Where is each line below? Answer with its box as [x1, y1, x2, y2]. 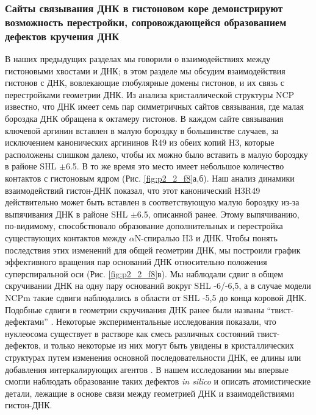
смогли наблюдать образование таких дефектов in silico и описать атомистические [5, 375, 311, 388]
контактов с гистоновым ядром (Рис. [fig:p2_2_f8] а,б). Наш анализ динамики [5, 172, 295, 184]
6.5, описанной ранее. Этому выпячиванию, [137, 207, 300, 220]
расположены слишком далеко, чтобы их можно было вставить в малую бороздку [5, 147, 308, 160]
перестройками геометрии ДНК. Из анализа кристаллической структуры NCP [5, 88, 295, 101]
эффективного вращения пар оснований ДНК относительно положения [5, 255, 267, 268]
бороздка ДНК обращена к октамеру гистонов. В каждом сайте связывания [5, 112, 284, 125]
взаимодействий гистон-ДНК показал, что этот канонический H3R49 [5, 183, 260, 196]
